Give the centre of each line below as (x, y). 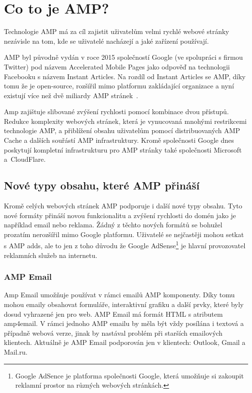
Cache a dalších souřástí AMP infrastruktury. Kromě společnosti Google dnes (119, 140)
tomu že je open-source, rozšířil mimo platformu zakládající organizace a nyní (119, 86)
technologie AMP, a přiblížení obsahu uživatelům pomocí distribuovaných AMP (122, 130)
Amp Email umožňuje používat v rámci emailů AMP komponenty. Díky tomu (119, 295)
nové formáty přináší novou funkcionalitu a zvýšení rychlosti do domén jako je (120, 215)
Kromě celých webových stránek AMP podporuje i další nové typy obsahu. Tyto (123, 206)
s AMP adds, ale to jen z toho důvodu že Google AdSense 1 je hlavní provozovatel (125, 245)
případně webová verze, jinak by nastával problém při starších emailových (113, 333)
